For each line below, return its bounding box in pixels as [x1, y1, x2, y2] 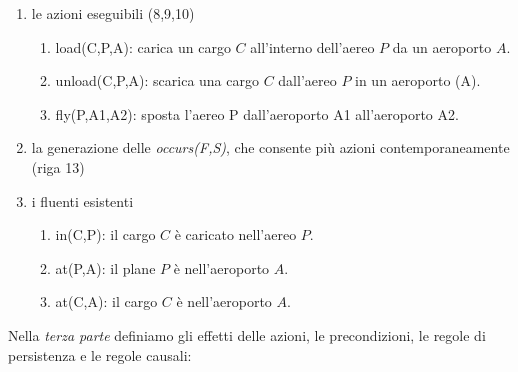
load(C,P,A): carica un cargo [55, 36, 231, 57]
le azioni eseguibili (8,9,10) [31, 3, 195, 23]
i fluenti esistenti [31, 190, 134, 211]
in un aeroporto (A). [355, 70, 481, 91]
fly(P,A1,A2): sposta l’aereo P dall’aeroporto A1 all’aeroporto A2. [55, 103, 459, 124]
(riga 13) [31, 156, 85, 177]
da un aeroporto [392, 36, 492, 57]
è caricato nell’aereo [174, 224, 297, 245]
